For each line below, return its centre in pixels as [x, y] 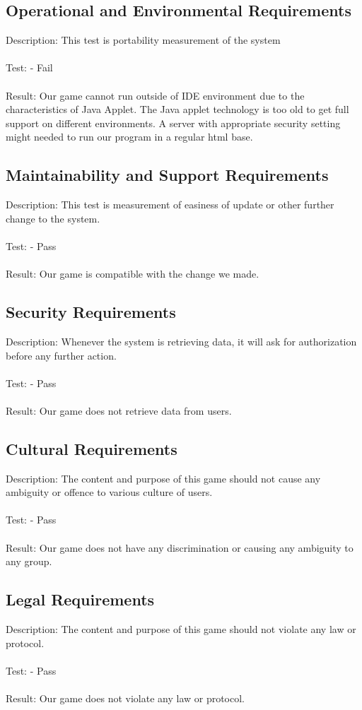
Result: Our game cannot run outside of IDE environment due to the [155, 95]
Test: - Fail [29, 67]
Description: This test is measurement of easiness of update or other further [170, 205]
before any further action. [61, 355]
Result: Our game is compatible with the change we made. [133, 274]
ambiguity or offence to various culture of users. [109, 492]
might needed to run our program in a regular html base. [129, 137]
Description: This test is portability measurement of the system [143, 40]
